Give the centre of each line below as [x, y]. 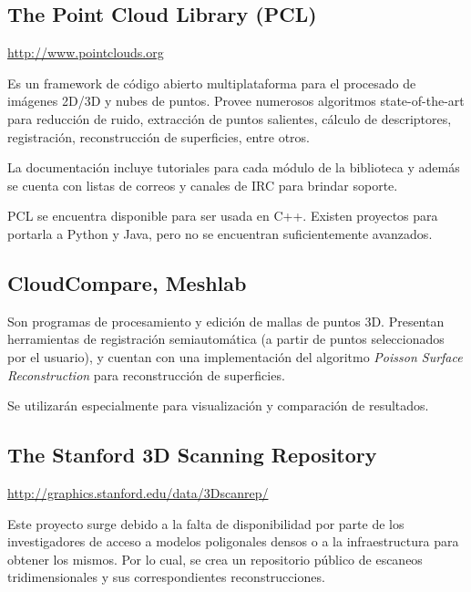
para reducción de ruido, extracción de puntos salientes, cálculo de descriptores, [230, 118]
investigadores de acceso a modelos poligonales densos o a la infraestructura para [233, 541]
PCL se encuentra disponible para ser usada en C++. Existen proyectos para [223, 216]
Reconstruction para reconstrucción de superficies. [146, 374]
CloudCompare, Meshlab [127, 282]
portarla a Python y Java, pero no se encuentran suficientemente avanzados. [220, 233]
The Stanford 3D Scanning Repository [192, 455]
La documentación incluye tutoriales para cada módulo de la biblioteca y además [234, 167]
